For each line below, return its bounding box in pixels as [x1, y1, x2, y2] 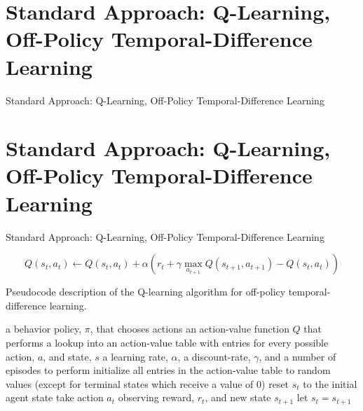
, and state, [43, 349, 92, 363]
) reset [261, 376, 289, 391]
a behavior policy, [6, 321, 82, 336]
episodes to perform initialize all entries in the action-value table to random [6, 363, 331, 377]
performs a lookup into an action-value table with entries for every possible [6, 335, 329, 349]
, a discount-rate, [177, 349, 251, 363]
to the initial [303, 376, 357, 391]
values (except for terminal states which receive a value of [6, 376, 254, 391]
